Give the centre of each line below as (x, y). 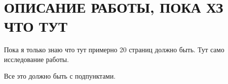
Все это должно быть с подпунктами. (60, 75)
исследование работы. (37, 59)
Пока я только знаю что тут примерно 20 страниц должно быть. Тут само (114, 50)
